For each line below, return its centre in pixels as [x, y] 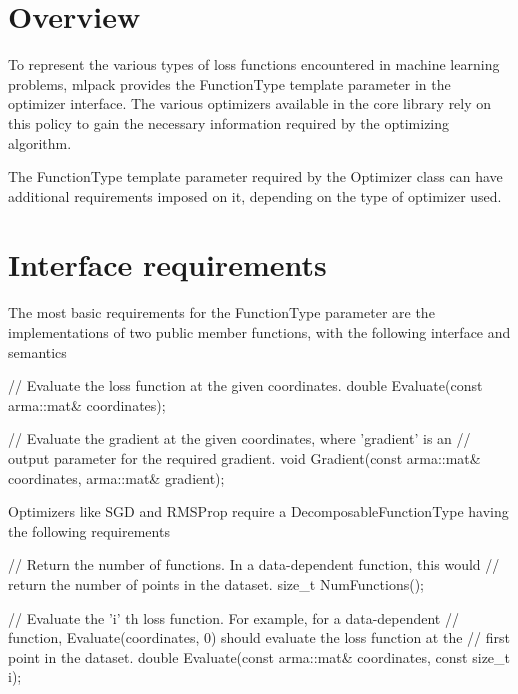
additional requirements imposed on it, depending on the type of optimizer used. [255, 195]
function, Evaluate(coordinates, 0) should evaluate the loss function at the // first [259, 637]
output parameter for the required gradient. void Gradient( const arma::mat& [244, 457]
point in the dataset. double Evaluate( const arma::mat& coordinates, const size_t [259, 656]
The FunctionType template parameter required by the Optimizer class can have [255, 176]
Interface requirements [167, 264]
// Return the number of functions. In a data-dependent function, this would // [254, 564]
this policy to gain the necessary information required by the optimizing [229, 122]
